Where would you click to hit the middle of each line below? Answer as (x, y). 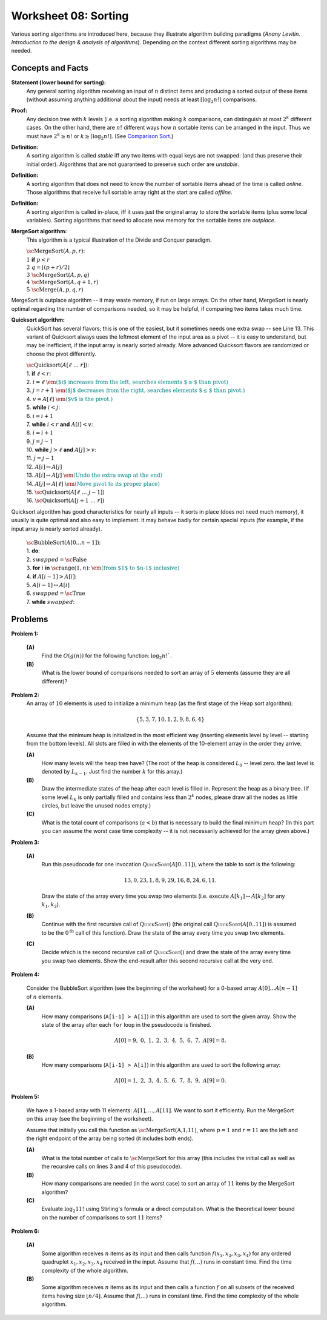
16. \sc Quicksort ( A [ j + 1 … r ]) (65, 500)
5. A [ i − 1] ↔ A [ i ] (48, 585)
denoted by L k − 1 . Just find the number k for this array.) (112, 772)
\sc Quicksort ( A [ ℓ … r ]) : (58, 365)
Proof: (19, 111)
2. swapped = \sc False (57, 559)
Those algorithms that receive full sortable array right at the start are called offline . (129, 192)
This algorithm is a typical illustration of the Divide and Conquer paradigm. (119, 240)
